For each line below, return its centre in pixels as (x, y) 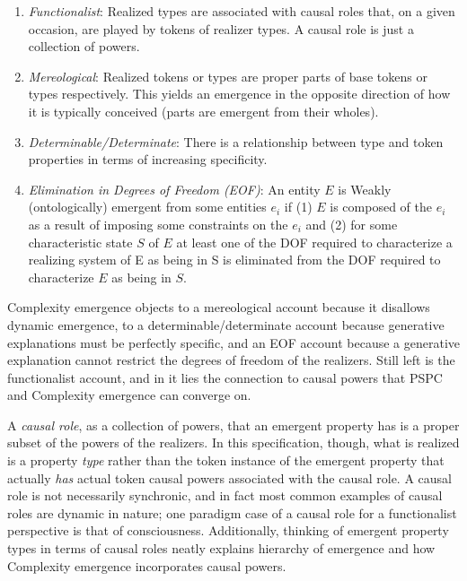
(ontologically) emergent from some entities (147, 207)
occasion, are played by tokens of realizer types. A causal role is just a (221, 28)
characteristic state (80, 242)
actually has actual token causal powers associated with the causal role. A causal (229, 477)
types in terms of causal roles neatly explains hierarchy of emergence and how (221, 548)
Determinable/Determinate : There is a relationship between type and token (236, 141)
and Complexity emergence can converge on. (129, 395)
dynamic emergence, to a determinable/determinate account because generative (226, 324)
